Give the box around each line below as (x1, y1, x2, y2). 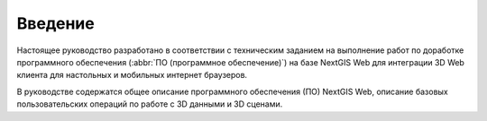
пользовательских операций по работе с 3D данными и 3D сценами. (16, 99, 283, 109)
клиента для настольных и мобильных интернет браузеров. (16, 70, 248, 81)
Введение (16, 13, 95, 33)
